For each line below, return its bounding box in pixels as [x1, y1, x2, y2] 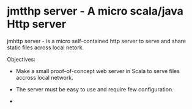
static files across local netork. [7, 44, 84, 51]
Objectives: [7, 55, 35, 63]
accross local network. [15, 74, 73, 81]
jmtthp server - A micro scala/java [7, 4, 184, 18]
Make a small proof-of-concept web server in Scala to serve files [15, 67, 180, 74]
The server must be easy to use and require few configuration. [15, 85, 174, 93]
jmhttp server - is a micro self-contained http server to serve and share [7, 37, 186, 44]
